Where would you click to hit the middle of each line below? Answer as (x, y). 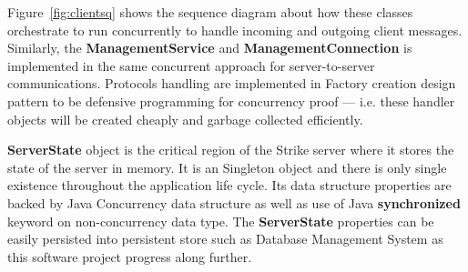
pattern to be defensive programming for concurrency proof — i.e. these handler (231, 101)
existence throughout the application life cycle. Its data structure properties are (229, 185)
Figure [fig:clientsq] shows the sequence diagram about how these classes (210, 12)
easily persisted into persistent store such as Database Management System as (225, 239)
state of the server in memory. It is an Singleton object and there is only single (227, 167)
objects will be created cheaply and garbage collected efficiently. (185, 119)
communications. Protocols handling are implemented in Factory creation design (232, 83)
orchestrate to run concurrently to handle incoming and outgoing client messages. (235, 30)
